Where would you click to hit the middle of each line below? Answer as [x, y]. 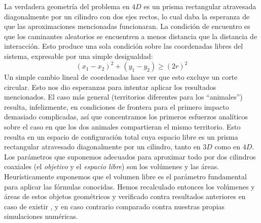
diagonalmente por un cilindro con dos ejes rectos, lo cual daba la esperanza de [127, 16]
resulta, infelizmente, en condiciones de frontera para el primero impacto [117, 106]
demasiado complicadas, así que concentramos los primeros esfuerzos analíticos [126, 117]
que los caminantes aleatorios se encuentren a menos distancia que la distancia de [131, 36]
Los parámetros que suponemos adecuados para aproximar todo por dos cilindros [130, 156]
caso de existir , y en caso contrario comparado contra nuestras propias [115, 206]
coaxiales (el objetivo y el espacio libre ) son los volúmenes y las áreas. [112, 166]
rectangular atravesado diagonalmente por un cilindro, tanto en [102, 147]
